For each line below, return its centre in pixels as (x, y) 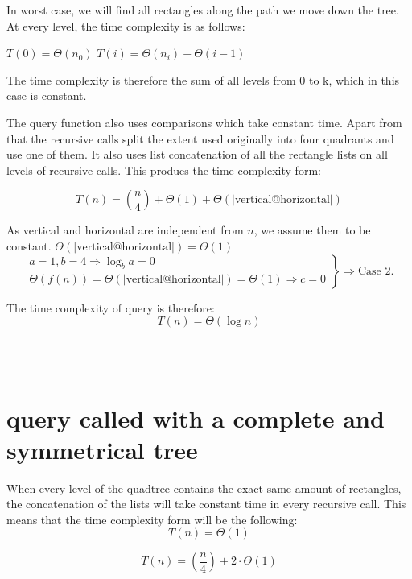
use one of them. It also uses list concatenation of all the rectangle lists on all (197, 154)
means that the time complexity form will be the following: (152, 519)
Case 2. (376, 271)
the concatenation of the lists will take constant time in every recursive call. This (206, 504)
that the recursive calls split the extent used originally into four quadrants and (200, 138)
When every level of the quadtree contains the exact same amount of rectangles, (204, 488)
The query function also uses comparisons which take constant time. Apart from (204, 122)
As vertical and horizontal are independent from (125, 230)
